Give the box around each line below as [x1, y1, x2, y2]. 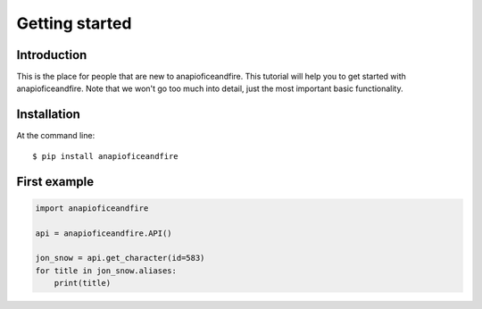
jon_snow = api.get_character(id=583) [35, 253, 205, 263]
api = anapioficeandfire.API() [35, 228, 173, 238]
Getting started [16, 13, 132, 33]
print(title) [54, 278, 112, 288]
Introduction [16, 47, 87, 63]
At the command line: [16, 130, 96, 141]
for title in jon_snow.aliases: [35, 265, 178, 276]
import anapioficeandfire [35, 203, 149, 213]
